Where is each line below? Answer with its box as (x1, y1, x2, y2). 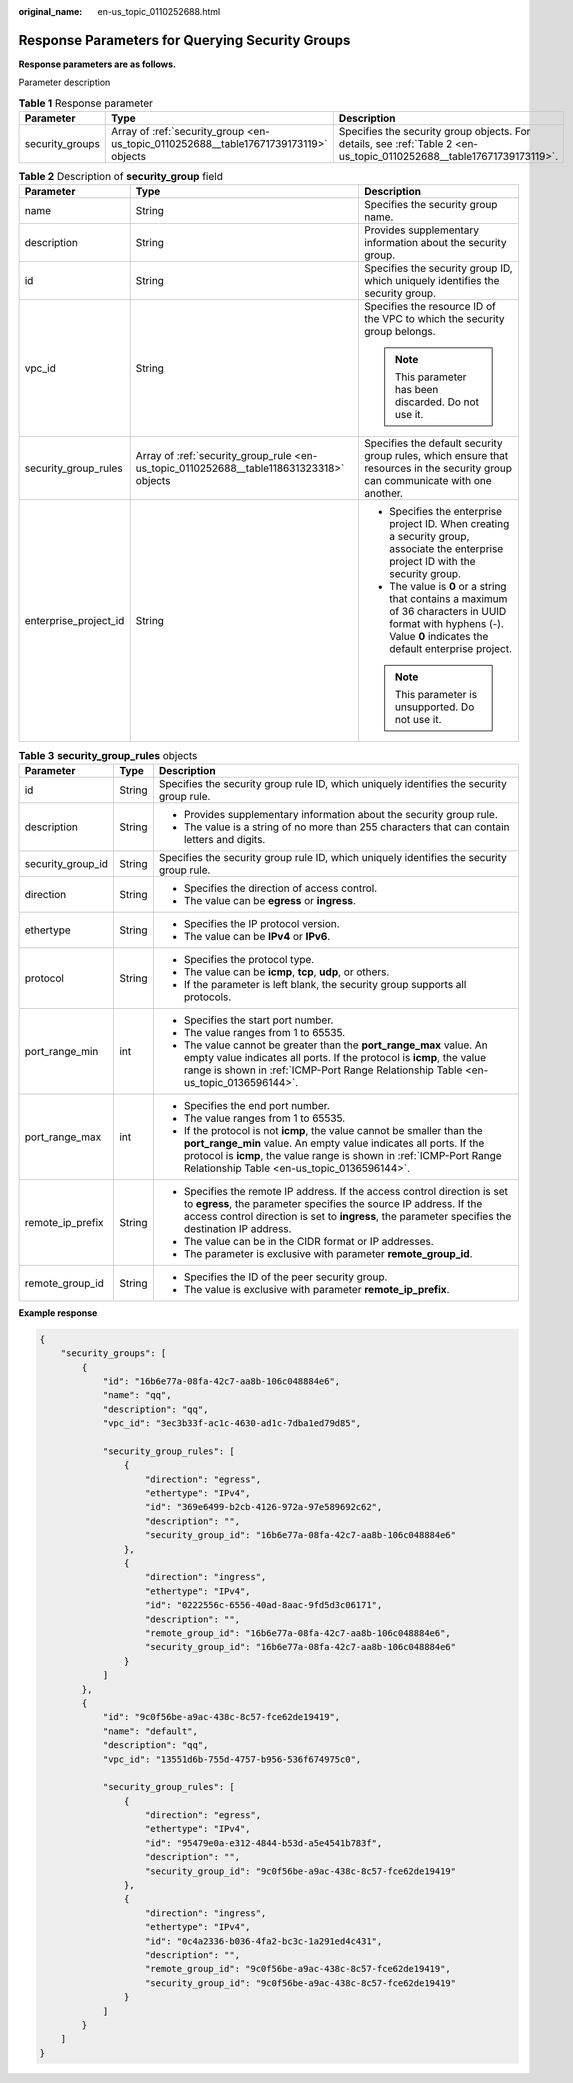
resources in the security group (364, 461, 512, 475)
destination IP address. (183, 1221, 292, 1235)
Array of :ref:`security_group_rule (135, 449, 292, 463)
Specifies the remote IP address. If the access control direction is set (183, 1184, 509, 1198)
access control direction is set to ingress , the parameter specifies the (183, 1209, 512, 1223)
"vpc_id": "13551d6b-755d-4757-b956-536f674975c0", (102, 1753, 362, 1765)
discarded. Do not (395, 395, 480, 409)
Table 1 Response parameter (18, 96, 154, 110)
